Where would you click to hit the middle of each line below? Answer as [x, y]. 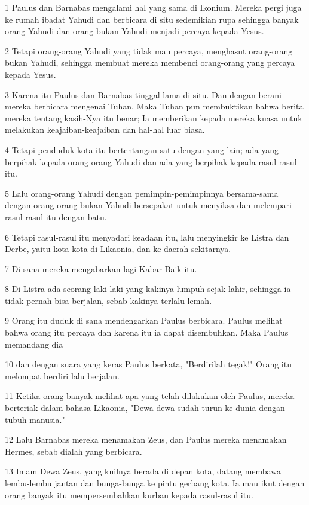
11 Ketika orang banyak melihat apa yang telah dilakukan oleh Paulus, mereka [150, 396]
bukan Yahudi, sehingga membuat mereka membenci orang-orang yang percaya [150, 63]
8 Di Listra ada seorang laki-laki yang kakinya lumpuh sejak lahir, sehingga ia [148, 289]
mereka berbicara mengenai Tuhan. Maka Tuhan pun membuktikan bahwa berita [154, 106]
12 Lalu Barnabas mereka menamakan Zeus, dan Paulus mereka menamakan [146, 439]
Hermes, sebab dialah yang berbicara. [74, 451]
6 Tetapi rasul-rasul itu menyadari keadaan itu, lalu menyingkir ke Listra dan [147, 237]
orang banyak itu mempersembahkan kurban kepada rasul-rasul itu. [129, 495]
